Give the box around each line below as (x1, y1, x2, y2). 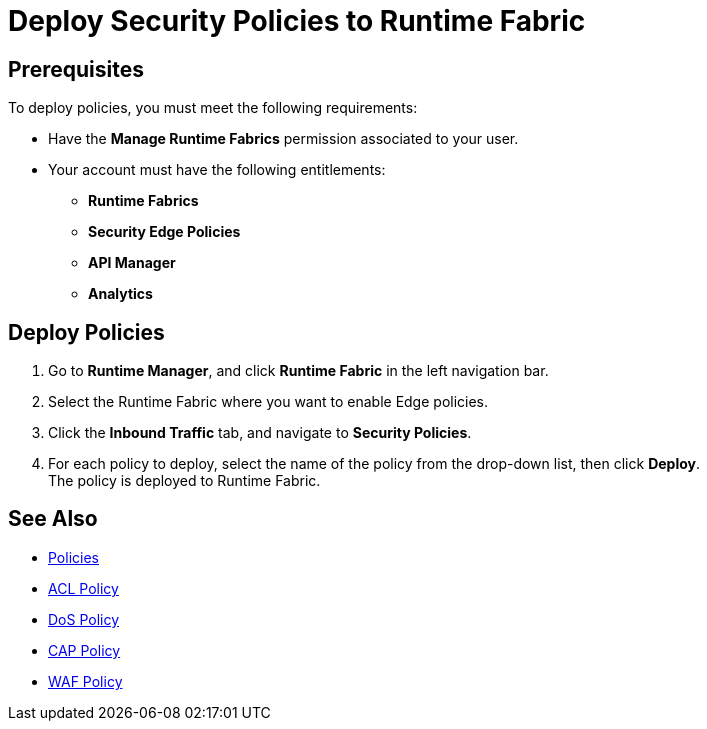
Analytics (88, 285, 153, 303)
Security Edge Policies (88, 223, 241, 241)
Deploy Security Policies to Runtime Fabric (8, 4, 586, 38)
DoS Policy (48, 610, 120, 628)
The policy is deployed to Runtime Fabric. (48, 472, 321, 490)
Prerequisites (8, 56, 144, 82)
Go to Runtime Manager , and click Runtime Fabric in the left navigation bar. (48, 362, 549, 380)
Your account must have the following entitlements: (48, 161, 386, 179)
